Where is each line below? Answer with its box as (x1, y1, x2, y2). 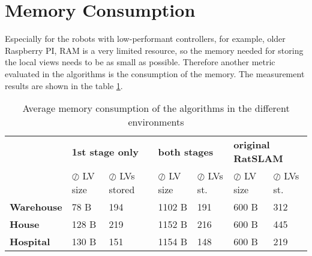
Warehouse (10, 200, 62, 214)
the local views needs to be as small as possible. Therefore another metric (5, 56, 275, 68)
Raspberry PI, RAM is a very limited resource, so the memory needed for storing (5, 44, 304, 56)
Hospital (10, 234, 50, 249)
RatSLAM (233, 151, 283, 166)
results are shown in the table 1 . (5, 79, 123, 92)
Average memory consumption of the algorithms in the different (22, 101, 290, 115)
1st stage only (71, 144, 139, 159)
